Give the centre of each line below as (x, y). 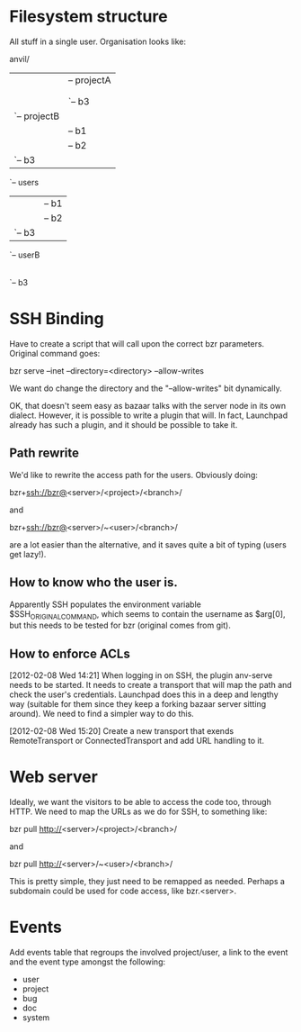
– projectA (89, 80)
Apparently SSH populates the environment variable (106, 604)
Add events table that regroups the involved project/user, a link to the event (149, 952)
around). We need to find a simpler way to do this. (102, 714)
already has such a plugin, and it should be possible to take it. (124, 424)
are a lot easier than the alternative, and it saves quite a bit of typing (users (148, 544)
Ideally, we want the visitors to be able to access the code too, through (140, 802)
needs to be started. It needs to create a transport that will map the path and (150, 685)
